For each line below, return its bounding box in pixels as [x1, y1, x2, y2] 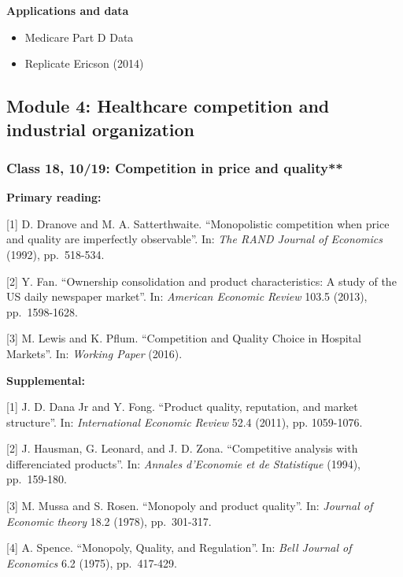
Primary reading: [6, 189, 102, 205]
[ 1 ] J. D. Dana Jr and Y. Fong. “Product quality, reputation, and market [6, 398, 358, 415]
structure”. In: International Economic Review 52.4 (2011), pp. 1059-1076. [6, 413, 363, 430]
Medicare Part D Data [24, 28, 134, 45]
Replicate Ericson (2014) [24, 55, 144, 72]
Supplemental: [6, 372, 85, 388]
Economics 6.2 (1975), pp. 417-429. [6, 554, 177, 571]
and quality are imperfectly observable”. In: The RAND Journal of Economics [6, 231, 383, 247]
